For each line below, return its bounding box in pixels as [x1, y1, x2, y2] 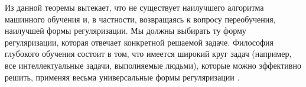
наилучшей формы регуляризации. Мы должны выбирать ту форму [5, 24, 246, 37]
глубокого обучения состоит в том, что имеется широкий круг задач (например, [5, 47, 292, 60]
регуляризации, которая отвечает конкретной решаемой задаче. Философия [5, 36, 274, 48]
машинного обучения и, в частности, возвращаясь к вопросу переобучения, [5, 12, 276, 25]
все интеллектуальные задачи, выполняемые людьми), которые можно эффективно [5, 59, 301, 71]
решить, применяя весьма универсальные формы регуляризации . [5, 70, 240, 83]
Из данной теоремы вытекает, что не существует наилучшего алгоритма [5, 1, 264, 13]
